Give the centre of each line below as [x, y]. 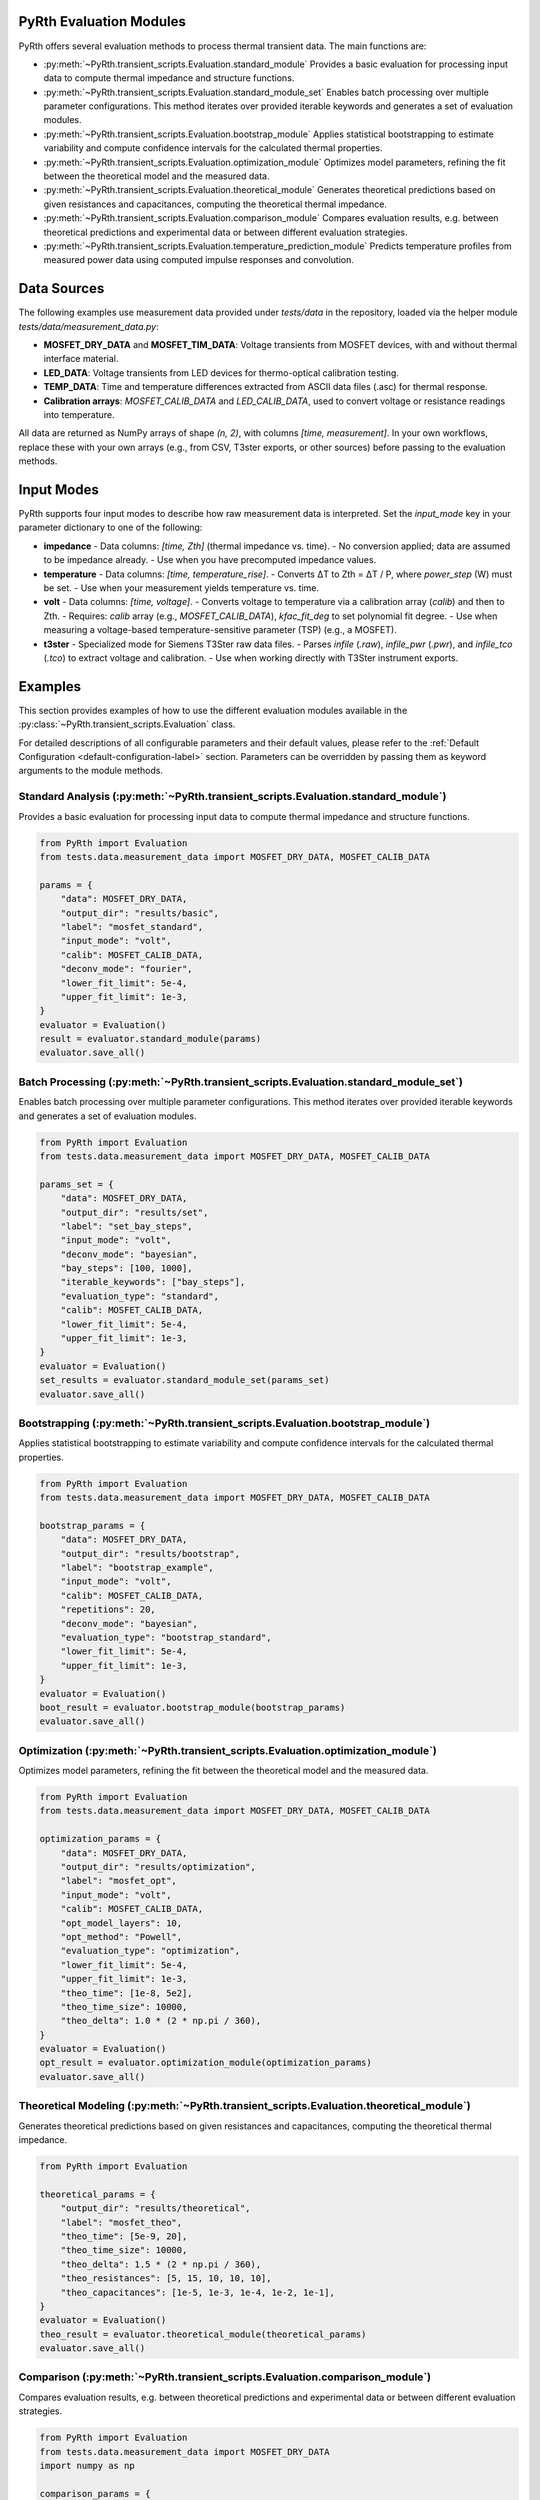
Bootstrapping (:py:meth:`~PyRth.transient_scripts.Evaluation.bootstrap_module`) [224, 1423]
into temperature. [79, 415]
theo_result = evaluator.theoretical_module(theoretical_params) [203, 2334]
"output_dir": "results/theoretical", [155, 2208]
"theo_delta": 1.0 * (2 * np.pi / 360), [161, 2021]
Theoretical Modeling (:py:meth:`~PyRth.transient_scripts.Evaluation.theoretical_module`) [244, 2106]
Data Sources [61, 288]
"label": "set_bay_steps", [127, 1226]
